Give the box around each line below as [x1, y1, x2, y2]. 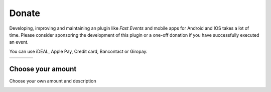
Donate [9, 8, 40, 19]
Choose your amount [9, 64, 77, 73]
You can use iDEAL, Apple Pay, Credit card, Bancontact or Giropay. [9, 48, 148, 54]
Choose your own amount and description [9, 78, 96, 84]
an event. [9, 39, 29, 45]
